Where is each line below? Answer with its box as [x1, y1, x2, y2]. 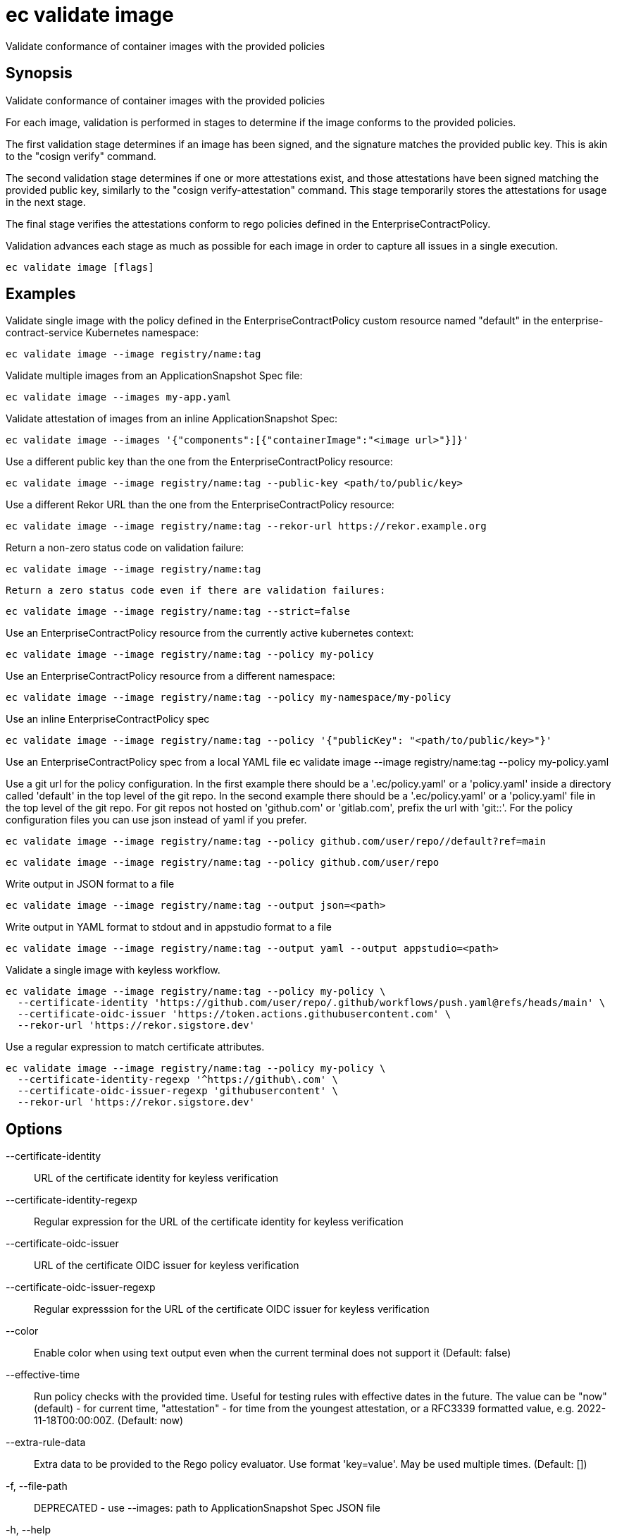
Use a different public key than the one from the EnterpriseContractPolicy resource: [6, 455, 393, 468]
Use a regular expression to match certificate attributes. [6, 1041, 265, 1053]
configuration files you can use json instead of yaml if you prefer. [6, 814, 307, 826]
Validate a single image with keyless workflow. [6, 964, 220, 976]
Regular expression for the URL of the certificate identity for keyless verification [34, 1215, 404, 1228]
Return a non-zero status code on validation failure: [6, 541, 244, 554]
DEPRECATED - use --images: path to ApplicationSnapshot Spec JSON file [34, 1502, 381, 1514]
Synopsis [6, 64, 73, 82]
